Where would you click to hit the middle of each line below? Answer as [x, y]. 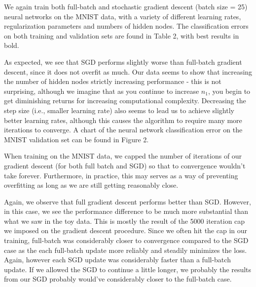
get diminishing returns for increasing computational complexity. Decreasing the [125, 101]
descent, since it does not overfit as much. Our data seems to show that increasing [128, 71]
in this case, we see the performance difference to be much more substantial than [126, 211]
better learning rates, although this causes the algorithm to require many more [123, 120]
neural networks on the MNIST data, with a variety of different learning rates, [123, 16]
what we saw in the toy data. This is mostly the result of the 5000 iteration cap [125, 221]
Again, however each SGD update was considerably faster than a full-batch [117, 260]
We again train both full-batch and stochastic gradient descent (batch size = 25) [126, 6]
